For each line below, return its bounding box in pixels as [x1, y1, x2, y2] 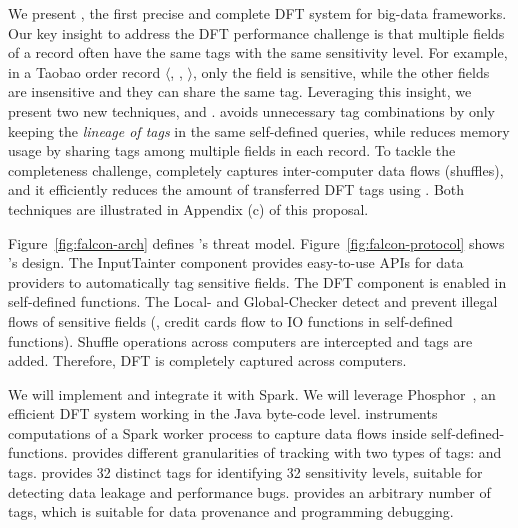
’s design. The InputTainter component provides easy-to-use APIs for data [8, 252, 464, 273]
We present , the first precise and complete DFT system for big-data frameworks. [8, 3, 507, 23]
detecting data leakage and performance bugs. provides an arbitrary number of [8, 481, 491, 502]
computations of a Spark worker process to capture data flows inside [8, 422, 427, 443]
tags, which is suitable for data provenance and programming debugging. [8, 501, 454, 522]
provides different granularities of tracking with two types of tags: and [72, 442, 502, 463]
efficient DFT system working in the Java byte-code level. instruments [8, 403, 438, 424]
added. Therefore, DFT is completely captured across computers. [8, 350, 407, 371]
